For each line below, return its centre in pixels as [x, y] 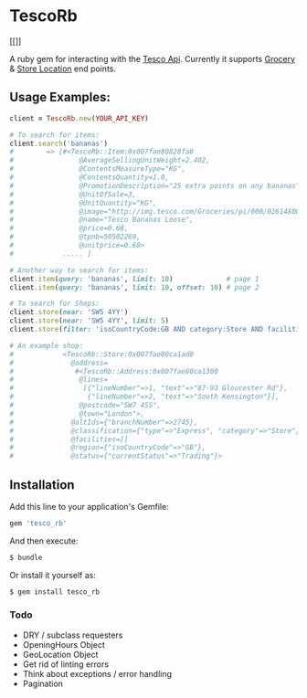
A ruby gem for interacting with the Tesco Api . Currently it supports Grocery [152, 58]
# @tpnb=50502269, [75, 237]
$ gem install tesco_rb [55, 592]
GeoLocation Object [60, 654]
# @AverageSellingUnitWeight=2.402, [110, 161]
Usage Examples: [60, 97]
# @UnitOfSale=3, [73, 194]
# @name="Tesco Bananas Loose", [102, 220]
